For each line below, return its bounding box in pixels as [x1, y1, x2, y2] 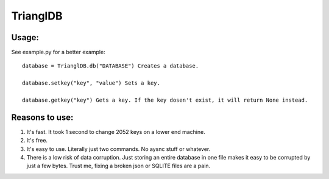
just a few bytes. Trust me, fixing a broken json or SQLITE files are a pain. [26, 162, 211, 170]
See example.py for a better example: [11, 49, 106, 56]
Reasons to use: [11, 112, 74, 122]
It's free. [26, 137, 48, 144]
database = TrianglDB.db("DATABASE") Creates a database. [22, 63, 199, 69]
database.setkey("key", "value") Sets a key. [22, 80, 161, 86]
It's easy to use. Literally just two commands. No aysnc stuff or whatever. [26, 145, 211, 152]
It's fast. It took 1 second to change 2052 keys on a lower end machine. [26, 128, 205, 135]
